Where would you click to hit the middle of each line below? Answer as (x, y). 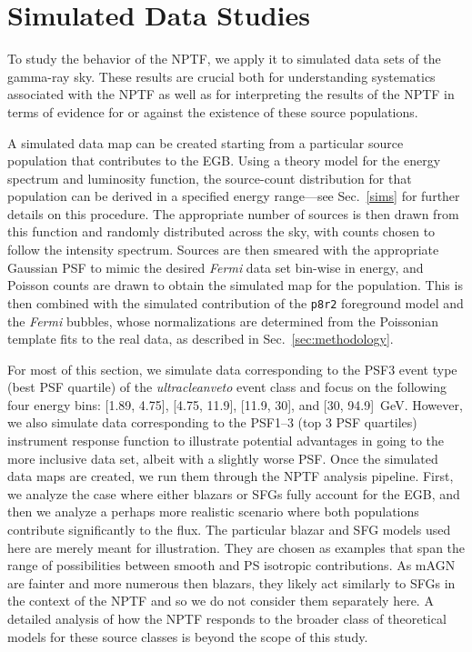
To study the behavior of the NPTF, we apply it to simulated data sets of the (224, 59)
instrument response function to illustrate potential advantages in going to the (226, 441)
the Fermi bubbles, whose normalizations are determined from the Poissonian (223, 321)
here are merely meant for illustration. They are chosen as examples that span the (236, 547)
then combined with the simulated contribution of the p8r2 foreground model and (236, 302)
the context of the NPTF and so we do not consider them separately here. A (221, 601)
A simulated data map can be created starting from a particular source (206, 142)
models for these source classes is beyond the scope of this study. (188, 636)
